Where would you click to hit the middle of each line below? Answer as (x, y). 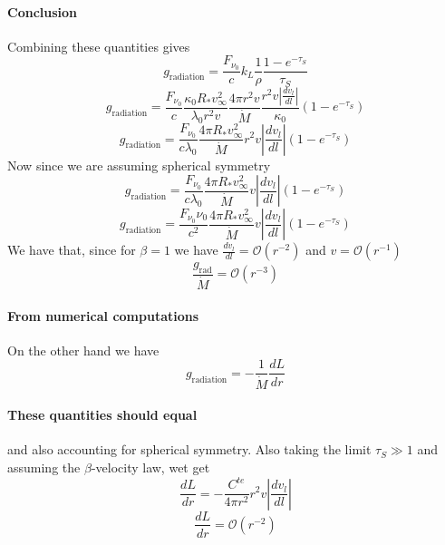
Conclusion (43, 11)
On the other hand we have (83, 350)
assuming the (44, 467)
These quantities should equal (102, 415)
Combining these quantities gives (99, 46)
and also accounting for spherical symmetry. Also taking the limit (189, 449)
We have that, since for (72, 250)
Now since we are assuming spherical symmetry (139, 165)
